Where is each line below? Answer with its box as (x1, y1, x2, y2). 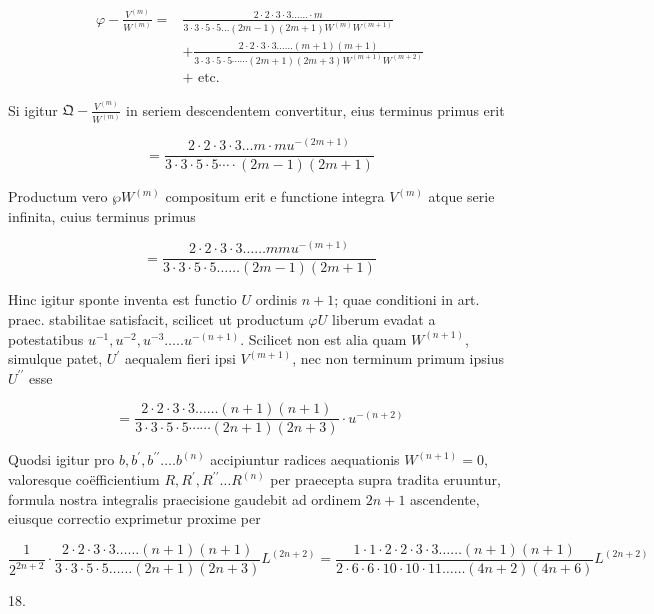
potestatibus (8, 328, 84, 349)
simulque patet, (8, 348, 103, 369)
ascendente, (410, 488, 480, 509)
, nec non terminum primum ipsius (292, 348, 504, 369)
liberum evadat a (331, 309, 436, 329)
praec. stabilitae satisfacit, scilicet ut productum (8, 309, 304, 329)
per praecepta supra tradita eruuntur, (270, 469, 501, 490)
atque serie (428, 186, 495, 207)
